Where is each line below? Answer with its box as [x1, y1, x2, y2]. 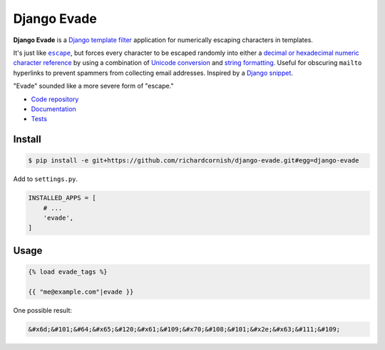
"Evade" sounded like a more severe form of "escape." [13, 82, 174, 91]
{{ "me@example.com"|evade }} [28, 287, 134, 296]
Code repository [31, 95, 79, 103]
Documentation [31, 104, 76, 113]
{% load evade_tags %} [28, 268, 108, 276]
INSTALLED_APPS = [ [28, 194, 96, 202]
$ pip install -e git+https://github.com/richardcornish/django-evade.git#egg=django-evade [28, 157, 359, 165]
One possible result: [13, 306, 73, 314]
